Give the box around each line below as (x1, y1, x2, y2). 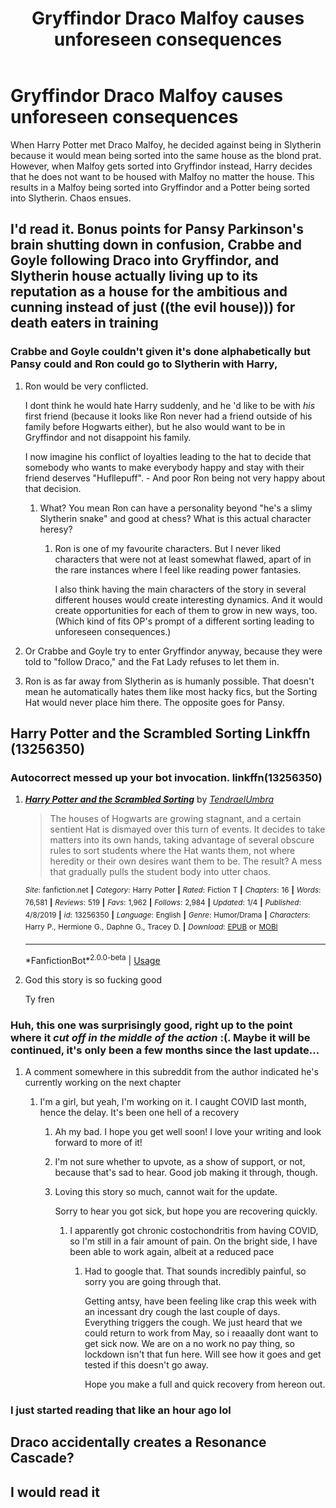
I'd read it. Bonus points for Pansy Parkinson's (10, 221, 305, 238)
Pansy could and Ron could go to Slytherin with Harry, (10, 357, 278, 371)
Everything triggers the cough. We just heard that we (84, 1316, 303, 1328)
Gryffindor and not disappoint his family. (24, 431, 192, 443)
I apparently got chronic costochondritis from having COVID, (69, 1224, 319, 1236)
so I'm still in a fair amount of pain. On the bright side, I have (69, 1235, 318, 1247)
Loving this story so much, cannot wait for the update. (54, 1185, 278, 1197)
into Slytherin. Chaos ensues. (10, 192, 132, 204)
